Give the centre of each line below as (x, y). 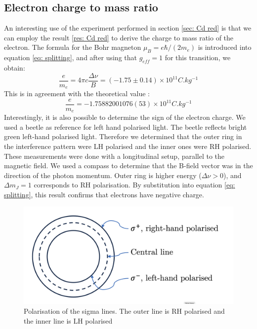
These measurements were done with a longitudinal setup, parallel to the (114, 156)
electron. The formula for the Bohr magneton (73, 47)
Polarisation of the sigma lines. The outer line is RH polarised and (124, 311)
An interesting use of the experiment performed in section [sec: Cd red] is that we (128, 28)
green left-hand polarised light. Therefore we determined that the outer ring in (123, 136)
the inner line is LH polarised (68, 320)
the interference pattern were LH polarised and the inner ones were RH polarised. (128, 146)
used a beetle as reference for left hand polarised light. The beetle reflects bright (126, 127)
